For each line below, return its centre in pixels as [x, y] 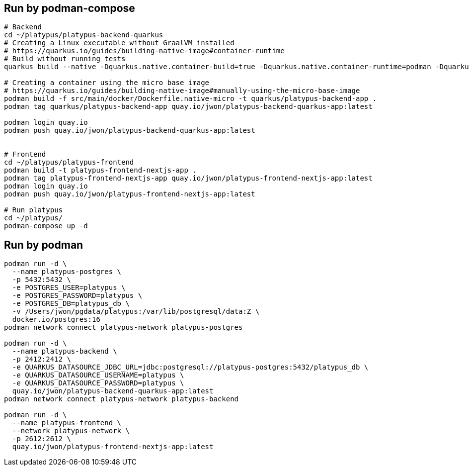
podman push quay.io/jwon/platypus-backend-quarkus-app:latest [130, 131]
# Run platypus [34, 210]
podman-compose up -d [46, 226]
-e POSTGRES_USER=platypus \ [69, 288]
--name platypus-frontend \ [67, 423]
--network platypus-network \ [71, 431]
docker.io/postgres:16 [56, 320]
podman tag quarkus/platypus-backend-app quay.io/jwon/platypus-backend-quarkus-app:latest [188, 107]
